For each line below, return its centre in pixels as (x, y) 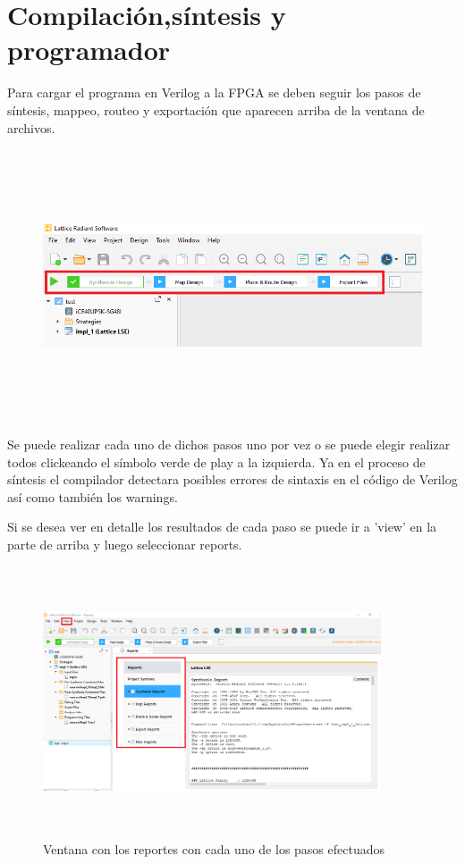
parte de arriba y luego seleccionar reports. (125, 545)
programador (89, 50)
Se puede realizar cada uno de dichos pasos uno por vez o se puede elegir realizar (229, 445)
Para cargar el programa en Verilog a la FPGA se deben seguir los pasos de (214, 92)
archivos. (31, 127)
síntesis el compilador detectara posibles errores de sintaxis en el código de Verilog (232, 479)
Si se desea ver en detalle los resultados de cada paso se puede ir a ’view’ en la (222, 527)
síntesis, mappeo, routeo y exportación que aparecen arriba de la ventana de (216, 109)
